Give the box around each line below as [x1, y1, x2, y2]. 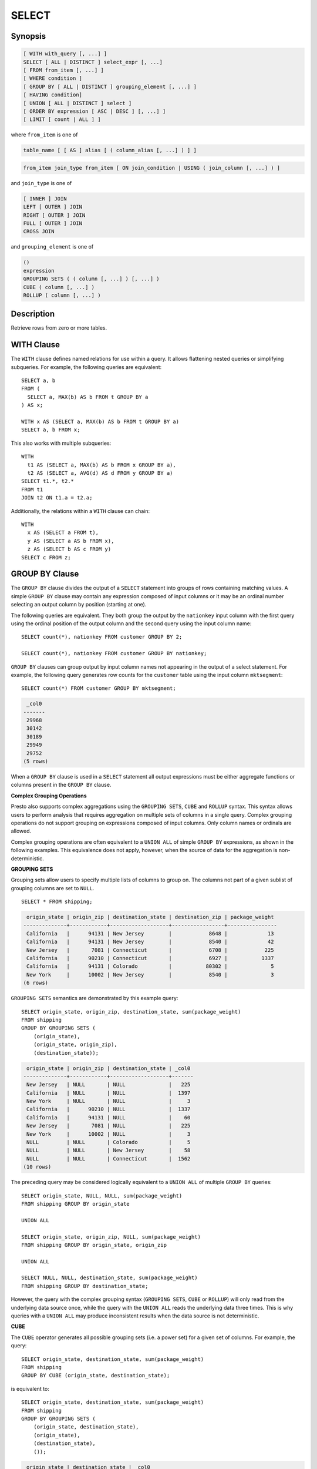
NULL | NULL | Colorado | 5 [26, 1139, 191, 1146]
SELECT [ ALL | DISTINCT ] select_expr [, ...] [23, 59, 163, 65]
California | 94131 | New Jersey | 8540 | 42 [26, 938, 274, 945]
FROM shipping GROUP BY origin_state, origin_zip [21, 1242, 167, 1248]
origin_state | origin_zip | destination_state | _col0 [26, 1065, 191, 1072]
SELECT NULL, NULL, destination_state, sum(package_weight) [21, 1275, 198, 1281]
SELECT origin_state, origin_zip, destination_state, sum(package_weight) [21, 1008, 241, 1015]
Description [11, 309, 55, 319]
